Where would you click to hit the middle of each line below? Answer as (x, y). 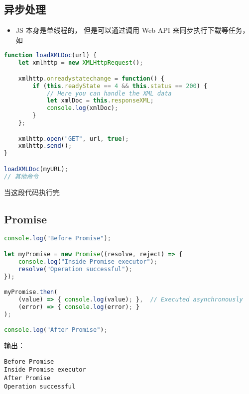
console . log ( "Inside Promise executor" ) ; (88, 261)
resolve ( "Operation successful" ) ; (75, 269)
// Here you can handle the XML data (109, 93)
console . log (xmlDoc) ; (82, 108)
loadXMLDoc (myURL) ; (36, 169)
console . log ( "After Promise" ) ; (56, 330)
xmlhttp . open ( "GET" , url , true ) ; (73, 139)
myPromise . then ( (31, 292)
